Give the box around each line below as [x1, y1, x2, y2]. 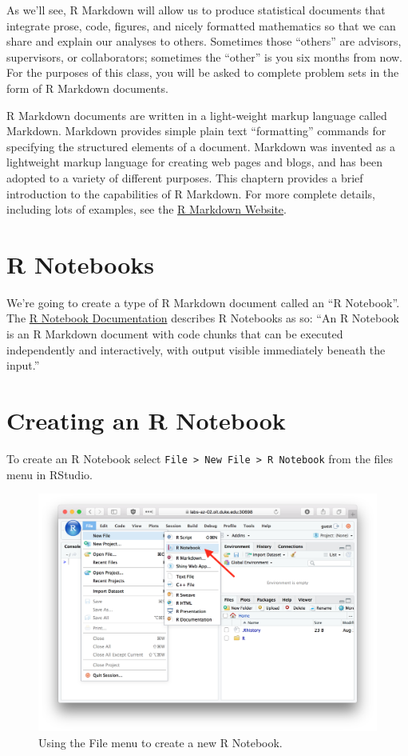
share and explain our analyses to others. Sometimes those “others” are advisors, [6, 33, 402, 50]
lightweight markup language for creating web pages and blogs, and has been [6, 154, 382, 170]
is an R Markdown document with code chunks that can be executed [6, 326, 343, 342]
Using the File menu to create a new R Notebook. [38, 734, 283, 750]
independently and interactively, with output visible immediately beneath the [6, 341, 386, 358]
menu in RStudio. [6, 466, 93, 482]
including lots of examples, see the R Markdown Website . [6, 201, 287, 218]
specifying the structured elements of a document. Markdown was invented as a [6, 138, 395, 154]
